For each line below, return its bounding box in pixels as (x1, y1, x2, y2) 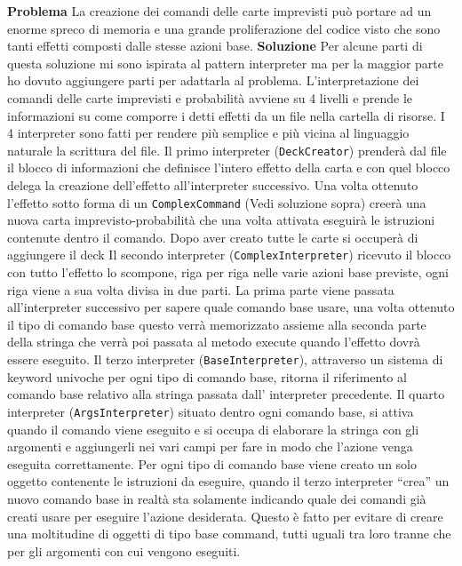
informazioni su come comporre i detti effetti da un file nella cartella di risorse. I (7, 106, 445, 124)
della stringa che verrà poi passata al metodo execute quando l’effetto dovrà (7, 332, 420, 351)
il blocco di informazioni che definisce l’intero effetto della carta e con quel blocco (7, 158, 450, 177)
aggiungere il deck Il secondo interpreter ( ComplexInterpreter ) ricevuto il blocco (7, 245, 451, 264)
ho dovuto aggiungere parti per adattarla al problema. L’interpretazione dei (7, 71, 419, 90)
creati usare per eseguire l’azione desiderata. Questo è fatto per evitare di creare (7, 506, 443, 525)
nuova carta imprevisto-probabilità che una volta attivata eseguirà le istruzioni (7, 211, 435, 229)
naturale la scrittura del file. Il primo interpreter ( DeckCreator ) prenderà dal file (7, 140, 447, 159)
